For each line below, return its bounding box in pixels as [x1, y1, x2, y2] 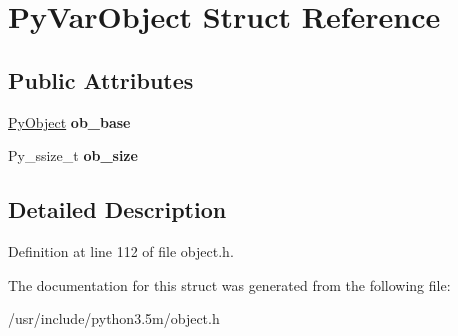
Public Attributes [8, 64, 194, 95]
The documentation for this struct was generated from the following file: [8, 274, 451, 295]
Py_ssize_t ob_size [8, 145, 138, 166]
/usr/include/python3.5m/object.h [8, 308, 220, 329]
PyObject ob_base [8, 111, 131, 132]
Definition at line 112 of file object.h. [8, 240, 234, 261]
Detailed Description [8, 194, 227, 225]
